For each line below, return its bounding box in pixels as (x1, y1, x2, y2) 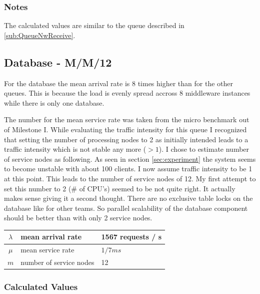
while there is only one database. (4, 97, 104, 108)
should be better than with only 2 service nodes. (4, 212, 152, 223)
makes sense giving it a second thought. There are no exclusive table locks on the (4, 193, 253, 203)
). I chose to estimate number (158, 144, 249, 154)
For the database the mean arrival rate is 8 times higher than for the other (4, 78, 233, 88)
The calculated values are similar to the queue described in (4, 20, 184, 31)
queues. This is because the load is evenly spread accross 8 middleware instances (4, 88, 250, 98)
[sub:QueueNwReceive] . (4, 30, 75, 40)
